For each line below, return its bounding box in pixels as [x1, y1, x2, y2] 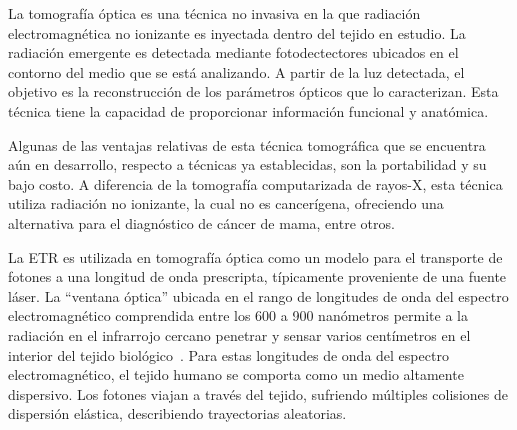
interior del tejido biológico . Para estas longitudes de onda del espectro [8, 344, 449, 365]
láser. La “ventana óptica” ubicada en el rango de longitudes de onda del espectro [8, 285, 509, 306]
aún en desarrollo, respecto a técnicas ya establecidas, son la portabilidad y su [8, 154, 487, 175]
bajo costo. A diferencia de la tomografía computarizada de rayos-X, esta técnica [8, 173, 503, 194]
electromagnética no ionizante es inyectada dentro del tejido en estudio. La [8, 22, 466, 43]
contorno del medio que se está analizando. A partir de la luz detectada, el [8, 61, 465, 82]
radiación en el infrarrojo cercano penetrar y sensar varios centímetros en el [8, 324, 471, 345]
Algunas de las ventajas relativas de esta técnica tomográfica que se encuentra [8, 134, 486, 155]
